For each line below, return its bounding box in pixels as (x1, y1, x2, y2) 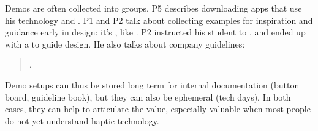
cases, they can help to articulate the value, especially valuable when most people (5, 102, 311, 115)
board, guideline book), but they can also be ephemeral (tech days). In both (5, 90, 291, 103)
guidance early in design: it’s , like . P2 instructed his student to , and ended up (5, 26, 306, 38)
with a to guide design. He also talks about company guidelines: (5, 37, 245, 50)
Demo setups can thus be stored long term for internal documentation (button (5, 78, 300, 91)
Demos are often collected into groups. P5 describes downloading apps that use (5, 2, 302, 14)
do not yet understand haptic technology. (5, 114, 159, 127)
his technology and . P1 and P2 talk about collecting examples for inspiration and (5, 13, 313, 26)
